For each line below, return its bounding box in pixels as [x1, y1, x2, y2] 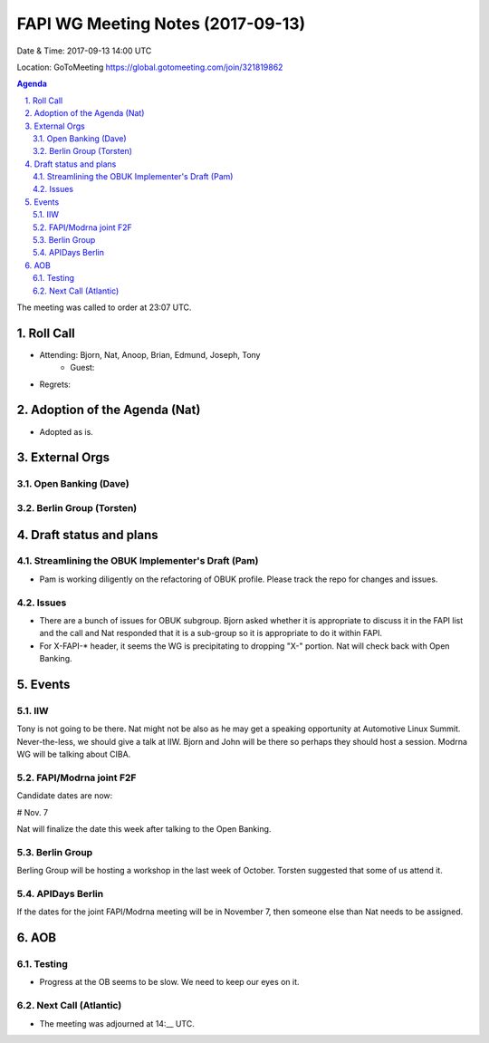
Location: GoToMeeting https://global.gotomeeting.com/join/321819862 [16, 62, 283, 72]
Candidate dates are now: [16, 790, 113, 801]
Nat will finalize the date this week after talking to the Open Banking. [16, 824, 272, 835]
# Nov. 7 [16, 806, 49, 817]
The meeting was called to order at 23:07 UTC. [16, 302, 192, 313]
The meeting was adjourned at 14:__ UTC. [39, 1018, 195, 1029]
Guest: [70, 362, 95, 373]
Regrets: [39, 379, 72, 390]
